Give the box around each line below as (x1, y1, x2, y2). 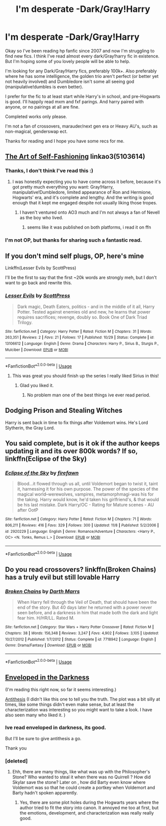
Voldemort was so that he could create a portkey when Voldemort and (12, 785, 156, 791)
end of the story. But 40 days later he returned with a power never (17, 604, 152, 611)
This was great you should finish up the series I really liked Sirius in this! (12, 373, 159, 379)
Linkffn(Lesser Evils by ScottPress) (5, 265, 77, 271)
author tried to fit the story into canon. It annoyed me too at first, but (19, 805, 159, 811)
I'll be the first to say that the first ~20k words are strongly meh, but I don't (5, 274, 157, 281)
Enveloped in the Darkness (5, 673, 90, 682)
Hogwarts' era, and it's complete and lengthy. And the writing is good (12, 194, 154, 200)
